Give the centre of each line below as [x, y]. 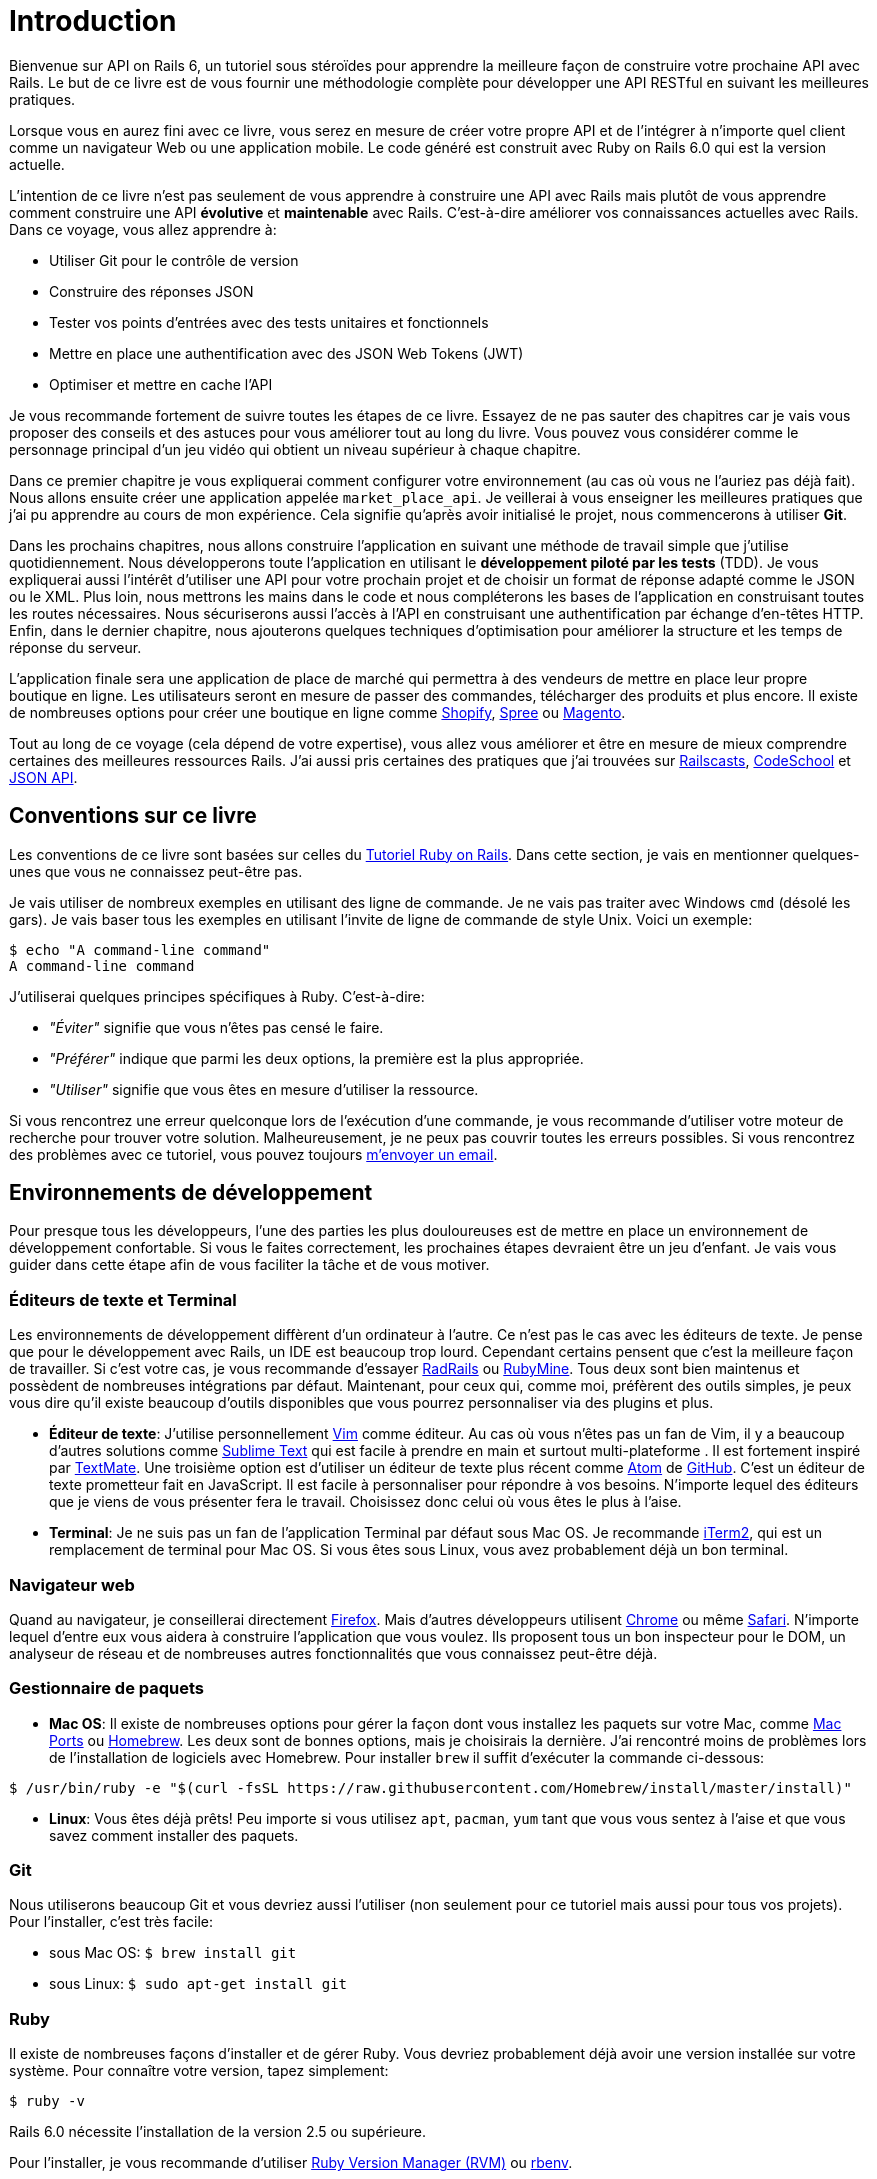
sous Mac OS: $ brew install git [173, 1953]
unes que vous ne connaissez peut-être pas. [156, 871]
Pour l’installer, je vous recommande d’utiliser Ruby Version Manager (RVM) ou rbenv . [291, 2163]
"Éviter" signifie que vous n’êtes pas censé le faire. [216, 1027]
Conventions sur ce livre [133, 816]
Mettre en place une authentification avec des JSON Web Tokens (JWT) [286, 353]
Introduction [93, 21]
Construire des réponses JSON [151, 291]
